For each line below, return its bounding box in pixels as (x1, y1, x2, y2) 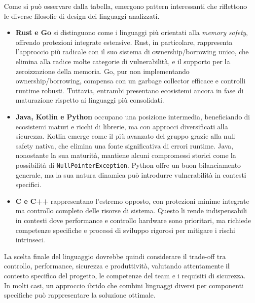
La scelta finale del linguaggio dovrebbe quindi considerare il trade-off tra (4, 251, 226, 261)
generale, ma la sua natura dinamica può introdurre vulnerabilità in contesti (15, 169, 246, 180)
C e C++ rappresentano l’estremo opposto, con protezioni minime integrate (15, 195, 250, 206)
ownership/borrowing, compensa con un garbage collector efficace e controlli (15, 76, 246, 86)
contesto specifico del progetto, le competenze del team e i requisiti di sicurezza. (4, 270, 246, 280)
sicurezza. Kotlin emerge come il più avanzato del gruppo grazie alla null (15, 131, 235, 141)
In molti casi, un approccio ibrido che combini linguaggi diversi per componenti (4, 280, 244, 290)
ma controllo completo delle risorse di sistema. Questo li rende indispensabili (15, 205, 247, 216)
